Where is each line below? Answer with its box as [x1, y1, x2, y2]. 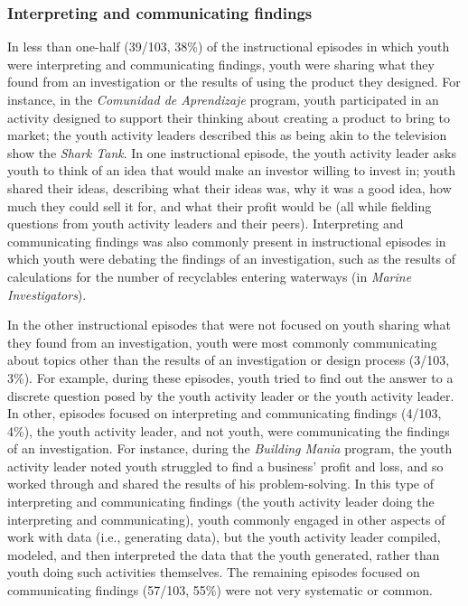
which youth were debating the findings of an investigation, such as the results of [7, 249, 455, 268]
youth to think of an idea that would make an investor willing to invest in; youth [7, 161, 456, 180]
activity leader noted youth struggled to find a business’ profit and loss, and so [7, 456, 444, 475]
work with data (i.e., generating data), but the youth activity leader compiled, [7, 527, 441, 546]
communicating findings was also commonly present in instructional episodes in [7, 231, 446, 250]
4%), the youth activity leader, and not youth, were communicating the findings [7, 421, 450, 440]
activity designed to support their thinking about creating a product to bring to [7, 107, 451, 126]
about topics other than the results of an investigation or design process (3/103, [7, 350, 450, 369]
